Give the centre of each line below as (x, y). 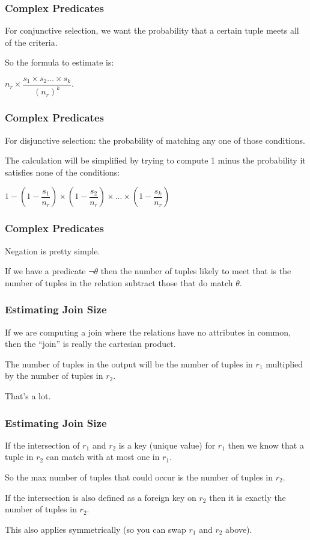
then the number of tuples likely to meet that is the (196, 271)
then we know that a (266, 445)
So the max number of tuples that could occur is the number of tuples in (139, 477)
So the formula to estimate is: (59, 62)
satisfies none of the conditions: (62, 172)
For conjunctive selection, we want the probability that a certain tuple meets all (152, 30)
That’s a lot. (28, 396)
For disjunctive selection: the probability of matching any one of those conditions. (155, 140)
